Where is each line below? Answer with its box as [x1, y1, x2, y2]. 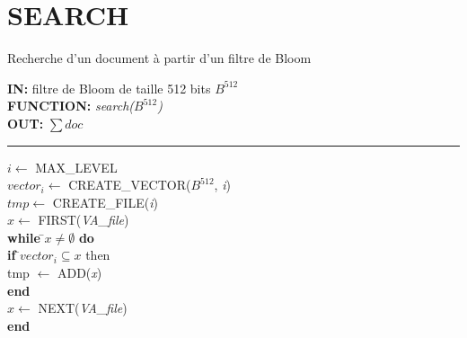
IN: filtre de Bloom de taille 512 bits [7, 78, 211, 97]
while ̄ [7, 227, 45, 246]
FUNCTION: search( [7, 96, 135, 115]
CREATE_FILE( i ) [52, 192, 158, 211]
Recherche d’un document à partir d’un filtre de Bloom [7, 49, 312, 67]
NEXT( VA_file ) [38, 298, 128, 317]
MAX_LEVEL [35, 157, 118, 176]
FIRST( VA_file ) [38, 210, 129, 229]
